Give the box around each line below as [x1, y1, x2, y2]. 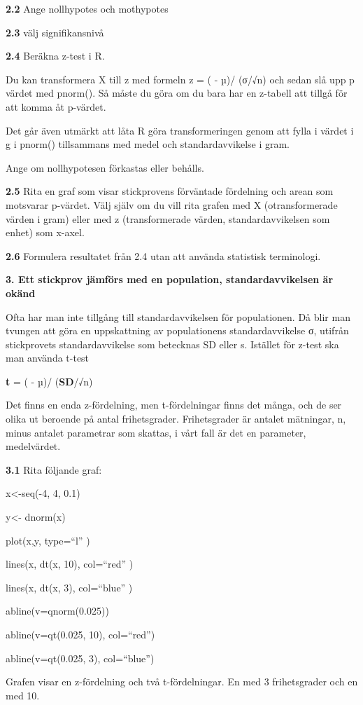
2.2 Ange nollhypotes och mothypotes [6, 1, 169, 15]
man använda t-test [6, 350, 90, 365]
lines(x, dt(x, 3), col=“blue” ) [6, 580, 133, 594]
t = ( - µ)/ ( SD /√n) [6, 374, 93, 388]
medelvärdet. [6, 439, 61, 453]
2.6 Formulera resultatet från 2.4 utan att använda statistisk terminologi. [6, 248, 321, 263]
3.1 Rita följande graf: [6, 462, 102, 477]
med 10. [6, 687, 40, 702]
